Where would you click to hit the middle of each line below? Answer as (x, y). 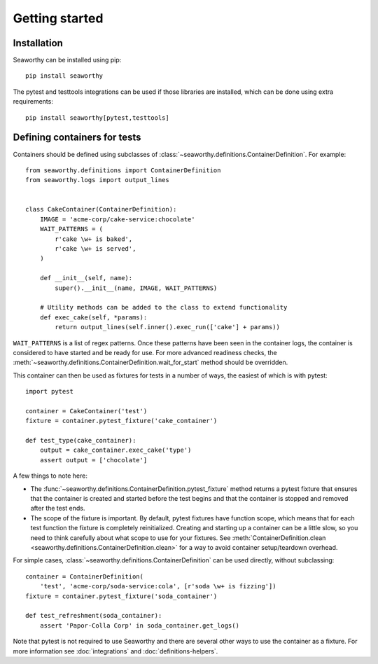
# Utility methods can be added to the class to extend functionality (163, 307)
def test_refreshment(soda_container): (94, 616)
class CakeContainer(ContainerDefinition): (101, 209)
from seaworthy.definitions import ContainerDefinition (123, 170)
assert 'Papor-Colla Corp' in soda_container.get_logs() (139, 625)
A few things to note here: (50, 476)
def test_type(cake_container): (81, 441)
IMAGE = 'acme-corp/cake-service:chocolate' (117, 219)
